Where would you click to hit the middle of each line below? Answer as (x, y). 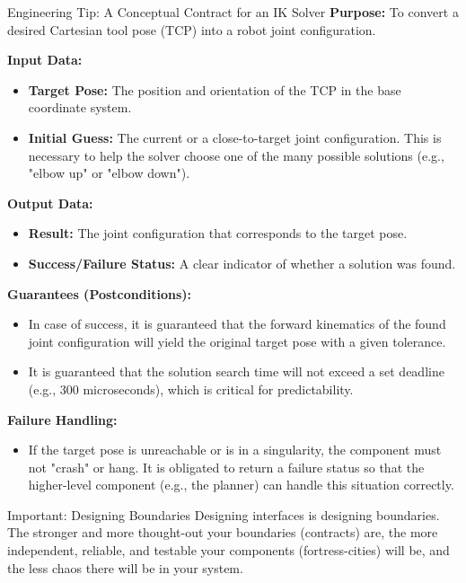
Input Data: (45, 60)
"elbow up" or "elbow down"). (109, 173)
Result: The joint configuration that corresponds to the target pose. (218, 233)
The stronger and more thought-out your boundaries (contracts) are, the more (223, 532)
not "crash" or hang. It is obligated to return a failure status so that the (226, 467)
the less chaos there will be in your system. (125, 567)
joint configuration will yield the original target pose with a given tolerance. (237, 341)
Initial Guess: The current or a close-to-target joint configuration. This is (235, 137)
